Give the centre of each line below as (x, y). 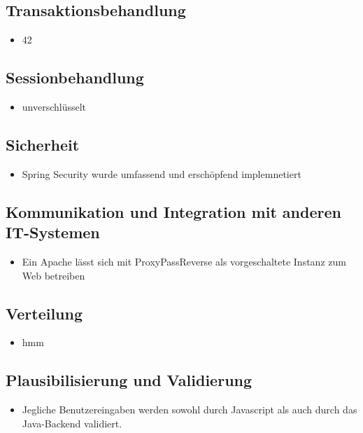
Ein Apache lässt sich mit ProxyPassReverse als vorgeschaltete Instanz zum (184, 261)
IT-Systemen (53, 232)
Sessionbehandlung (75, 77)
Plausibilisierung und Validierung (129, 380)
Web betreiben (54, 275)
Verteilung (44, 313)
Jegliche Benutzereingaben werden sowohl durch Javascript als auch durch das (190, 410)
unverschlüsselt (54, 106)
